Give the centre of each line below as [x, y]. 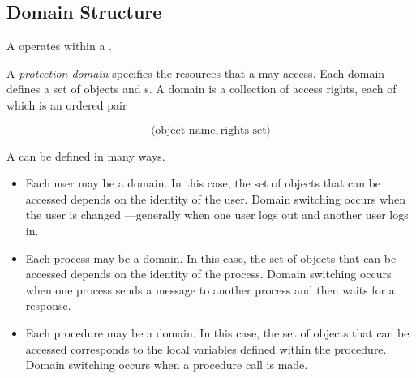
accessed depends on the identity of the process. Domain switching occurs [208, 274]
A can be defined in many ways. [86, 155]
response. [48, 305]
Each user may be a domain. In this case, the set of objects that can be [203, 183]
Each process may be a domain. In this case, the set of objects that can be [211, 258]
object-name [185, 130]
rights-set [243, 130]
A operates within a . [60, 46]
